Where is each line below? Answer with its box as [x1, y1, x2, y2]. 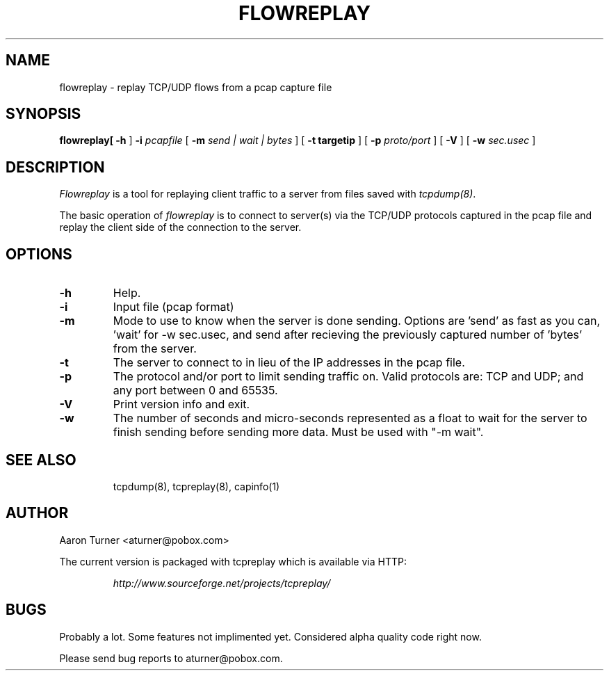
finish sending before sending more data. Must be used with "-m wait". [113, 425, 484, 440]
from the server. [113, 341, 197, 356]
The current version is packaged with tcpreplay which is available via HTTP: [59, 555, 407, 568]
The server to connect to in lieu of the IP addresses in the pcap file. [113, 355, 465, 370]
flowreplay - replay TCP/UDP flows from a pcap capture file [59, 81, 332, 93]
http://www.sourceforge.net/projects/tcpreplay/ [113, 577, 331, 589]
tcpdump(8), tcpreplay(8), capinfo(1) [113, 480, 280, 492]
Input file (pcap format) [113, 300, 234, 314]
